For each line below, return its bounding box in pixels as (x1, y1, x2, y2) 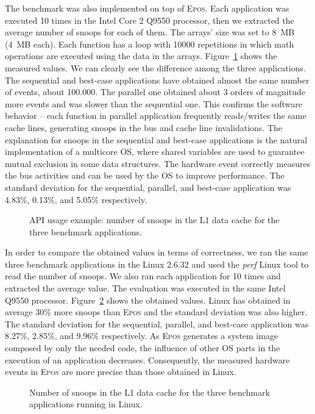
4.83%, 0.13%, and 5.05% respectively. (5, 193, 147, 205)
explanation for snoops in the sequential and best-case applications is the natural (5, 133, 308, 146)
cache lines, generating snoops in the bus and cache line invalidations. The (5, 121, 283, 134)
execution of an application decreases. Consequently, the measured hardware (5, 353, 290, 366)
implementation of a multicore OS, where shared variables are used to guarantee (5, 145, 305, 158)
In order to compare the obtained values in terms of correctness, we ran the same (5, 246, 308, 259)
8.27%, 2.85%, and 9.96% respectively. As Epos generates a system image (5, 329, 278, 342)
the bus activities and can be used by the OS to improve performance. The (5, 169, 285, 182)
